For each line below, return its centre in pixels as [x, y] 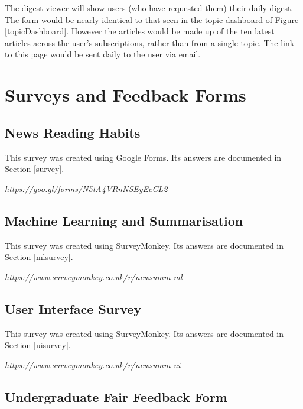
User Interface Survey [73, 308]
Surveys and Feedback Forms [126, 95]
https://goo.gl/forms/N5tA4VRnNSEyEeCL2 [86, 188]
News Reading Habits [73, 132]
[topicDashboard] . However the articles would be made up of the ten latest [140, 31]
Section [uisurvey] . [38, 345]
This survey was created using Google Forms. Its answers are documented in [143, 157]
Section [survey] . [35, 169]
